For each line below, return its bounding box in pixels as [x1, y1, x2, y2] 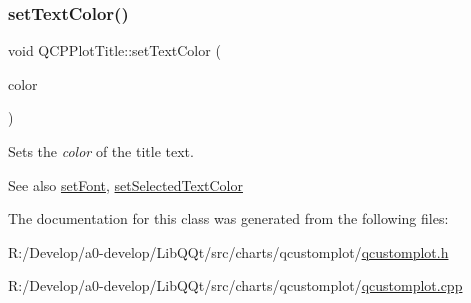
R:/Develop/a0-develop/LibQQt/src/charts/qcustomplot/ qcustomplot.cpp [8, 275, 463, 296]
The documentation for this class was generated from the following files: [8, 208, 449, 229]
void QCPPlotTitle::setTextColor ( [8, 40, 221, 61]
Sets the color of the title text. [8, 141, 194, 161]
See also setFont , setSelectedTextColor [8, 174, 243, 195]
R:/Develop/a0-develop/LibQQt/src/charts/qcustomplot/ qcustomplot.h [8, 241, 449, 262]
